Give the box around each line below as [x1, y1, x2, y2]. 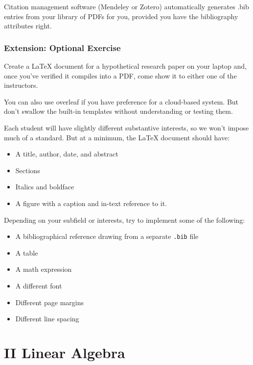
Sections [15, 165, 40, 175]
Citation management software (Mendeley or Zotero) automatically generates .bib [4, 1, 249, 11]
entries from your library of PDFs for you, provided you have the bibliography [4, 11, 238, 21]
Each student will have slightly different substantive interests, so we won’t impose [4, 122, 249, 132]
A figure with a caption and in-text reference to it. [15, 198, 167, 208]
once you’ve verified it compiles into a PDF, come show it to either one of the [4, 70, 237, 80]
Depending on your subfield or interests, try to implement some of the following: [4, 214, 245, 225]
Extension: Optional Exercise [4, 41, 121, 53]
